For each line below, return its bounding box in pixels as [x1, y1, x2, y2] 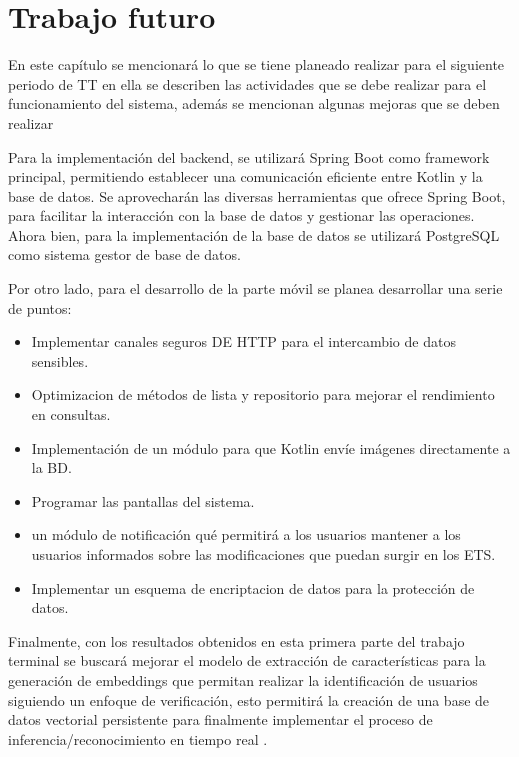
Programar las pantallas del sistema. [31, 490, 255, 511]
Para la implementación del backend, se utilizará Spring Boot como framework [8, 146, 490, 167]
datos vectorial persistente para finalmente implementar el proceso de [8, 709, 433, 730]
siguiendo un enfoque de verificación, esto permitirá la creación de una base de [8, 689, 490, 710]
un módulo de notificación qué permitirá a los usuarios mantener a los [31, 524, 461, 545]
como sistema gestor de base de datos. [8, 244, 241, 265]
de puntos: [8, 297, 72, 318]
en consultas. [31, 404, 111, 425]
